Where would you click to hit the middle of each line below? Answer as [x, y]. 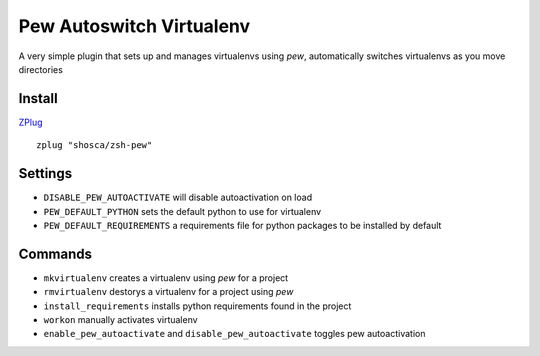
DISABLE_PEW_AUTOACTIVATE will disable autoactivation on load [178, 197]
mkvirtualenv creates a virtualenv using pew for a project [166, 277]
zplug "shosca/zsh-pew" [94, 145]
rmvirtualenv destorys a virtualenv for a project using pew [168, 292]
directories [41, 69]
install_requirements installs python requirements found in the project [197, 306]
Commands [55, 253]
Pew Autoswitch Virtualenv [134, 26]
